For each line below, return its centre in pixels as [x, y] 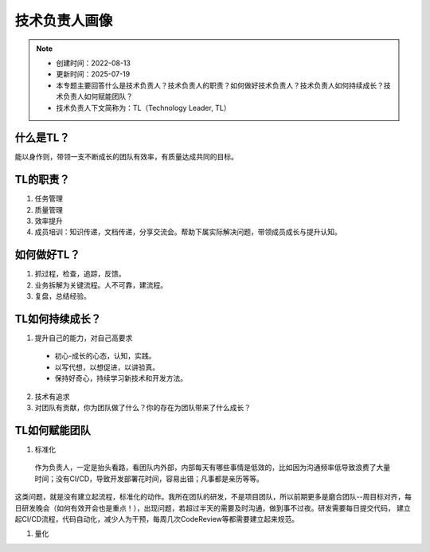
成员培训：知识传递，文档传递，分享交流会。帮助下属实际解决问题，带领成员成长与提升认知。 [188, 232]
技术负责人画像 [64, 21]
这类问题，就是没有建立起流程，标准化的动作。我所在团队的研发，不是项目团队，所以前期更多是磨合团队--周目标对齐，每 [213, 497]
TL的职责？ [42, 180]
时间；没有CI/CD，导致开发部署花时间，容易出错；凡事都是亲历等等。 [149, 479]
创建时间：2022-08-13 [94, 63]
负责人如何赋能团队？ [98, 96]
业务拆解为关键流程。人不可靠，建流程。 [101, 285]
